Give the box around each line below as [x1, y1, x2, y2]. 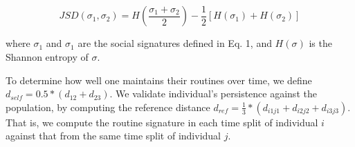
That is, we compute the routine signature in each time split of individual [6, 115, 318, 129]
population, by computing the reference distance [6, 99, 210, 114]
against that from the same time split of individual [6, 128, 221, 143]
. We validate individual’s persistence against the [109, 86, 317, 101]
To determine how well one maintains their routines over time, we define [6, 72, 312, 87]
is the [309, 36, 332, 50]
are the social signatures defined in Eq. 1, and [78, 36, 272, 50]
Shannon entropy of [6, 50, 89, 64]
